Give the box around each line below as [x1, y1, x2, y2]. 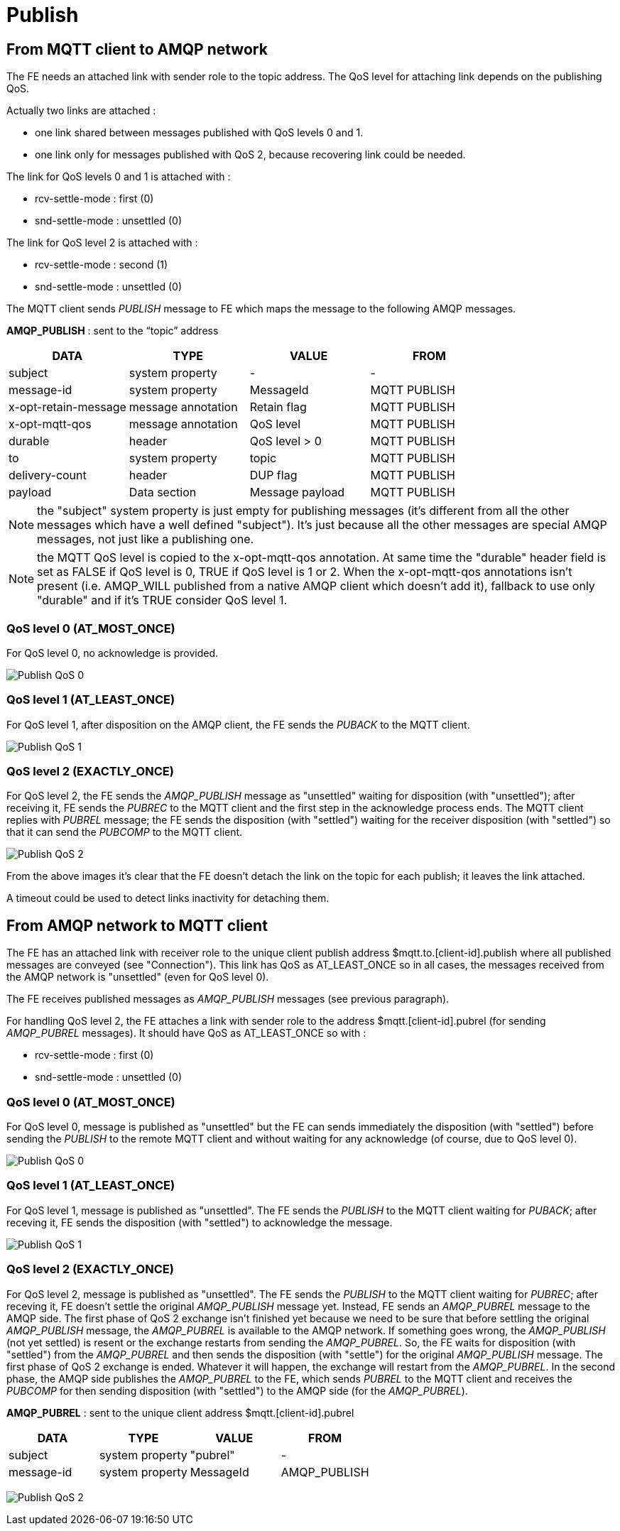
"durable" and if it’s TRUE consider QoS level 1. [37, 593, 288, 608]
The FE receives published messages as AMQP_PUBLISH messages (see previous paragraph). [6, 993, 450, 1006]
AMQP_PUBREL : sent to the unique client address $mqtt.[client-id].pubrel [6, 1406, 354, 1419]
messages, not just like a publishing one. [37, 532, 254, 547]
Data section [129, 485, 197, 500]
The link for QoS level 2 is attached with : [6, 236, 198, 249]
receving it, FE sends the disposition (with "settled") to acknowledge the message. [6, 1216, 393, 1228]
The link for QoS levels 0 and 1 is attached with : [6, 170, 231, 183]
